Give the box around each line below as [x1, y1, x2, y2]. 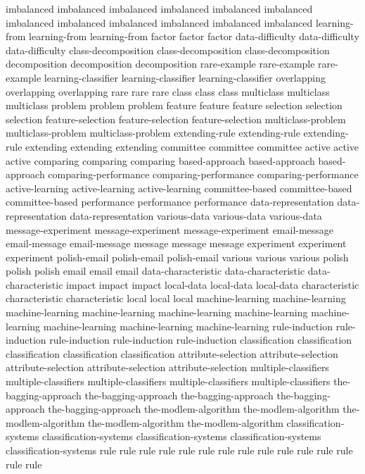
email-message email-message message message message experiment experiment [6, 236, 347, 251]
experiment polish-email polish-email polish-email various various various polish [6, 249, 349, 264]
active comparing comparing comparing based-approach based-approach [6, 153, 315, 168]
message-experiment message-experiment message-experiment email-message [6, 222, 334, 237]
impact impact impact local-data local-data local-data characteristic [66, 277, 359, 292]
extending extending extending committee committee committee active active [25, 139, 359, 154]
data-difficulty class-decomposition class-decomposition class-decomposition [6, 42, 330, 57]
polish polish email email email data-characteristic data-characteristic [6, 263, 305, 278]
